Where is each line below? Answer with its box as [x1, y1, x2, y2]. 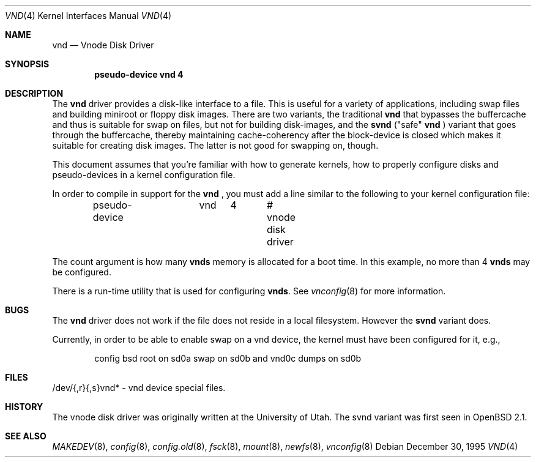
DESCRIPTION [5, 88, 64, 99]
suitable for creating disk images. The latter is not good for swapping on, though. [52, 140, 379, 151]
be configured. [52, 267, 111, 277]
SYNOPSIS [5, 59, 50, 69]
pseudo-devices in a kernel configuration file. [52, 170, 236, 180]
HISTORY [5, 401, 43, 412]
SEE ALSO [5, 431, 47, 441]
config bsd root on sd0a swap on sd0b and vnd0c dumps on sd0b [94, 353, 362, 363]
